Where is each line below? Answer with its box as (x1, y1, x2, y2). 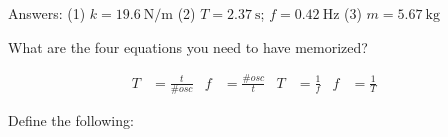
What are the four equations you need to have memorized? (8, 36, 368, 57)
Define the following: (8, 110, 134, 131)
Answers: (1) (8, 3, 86, 23)
